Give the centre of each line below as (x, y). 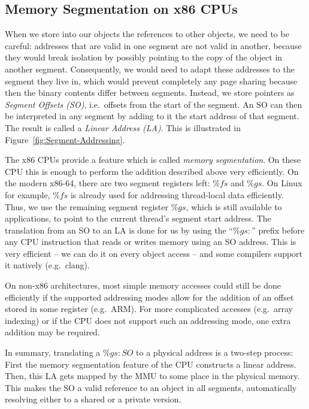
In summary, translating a (53, 352)
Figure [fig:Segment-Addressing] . (65, 139)
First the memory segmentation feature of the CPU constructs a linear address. (151, 364)
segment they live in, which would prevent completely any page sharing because (151, 81)
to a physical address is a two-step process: (215, 352)
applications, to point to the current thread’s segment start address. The (138, 218)
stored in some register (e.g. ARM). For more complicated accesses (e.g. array (149, 309)
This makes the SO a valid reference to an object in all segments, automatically (151, 387)
